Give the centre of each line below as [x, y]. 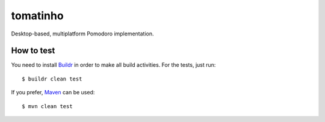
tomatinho [37, 16]
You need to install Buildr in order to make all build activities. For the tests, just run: [113, 65]
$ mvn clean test [47, 106]
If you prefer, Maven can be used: [53, 93]
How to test [33, 51]
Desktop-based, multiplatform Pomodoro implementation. [82, 34]
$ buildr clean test [52, 79]
